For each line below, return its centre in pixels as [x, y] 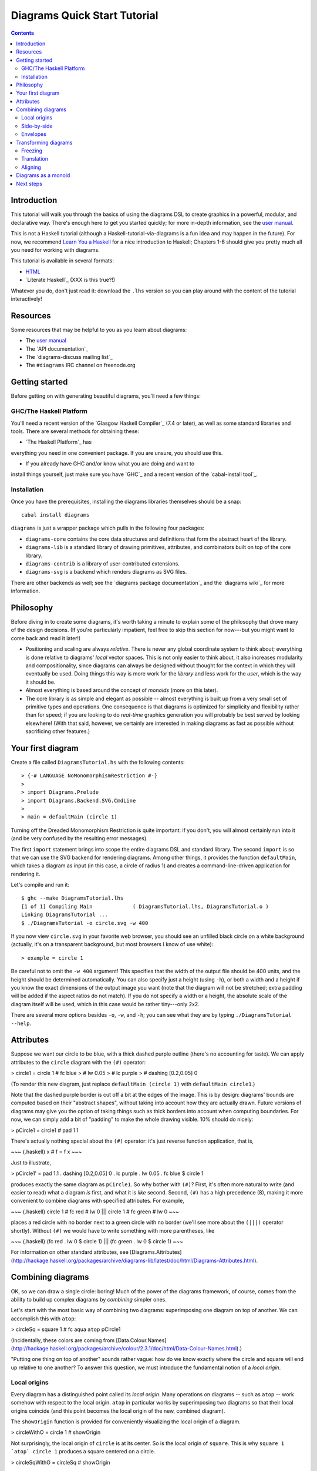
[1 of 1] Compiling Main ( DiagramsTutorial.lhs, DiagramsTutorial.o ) [145, 906]
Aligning [31, 167]
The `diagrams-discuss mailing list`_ [69, 357]
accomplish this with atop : [43, 1319]
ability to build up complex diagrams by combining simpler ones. [89, 1299]
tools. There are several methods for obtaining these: [75, 431]
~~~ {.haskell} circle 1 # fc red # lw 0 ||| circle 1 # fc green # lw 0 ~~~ [95, 1212]
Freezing [32, 151]
